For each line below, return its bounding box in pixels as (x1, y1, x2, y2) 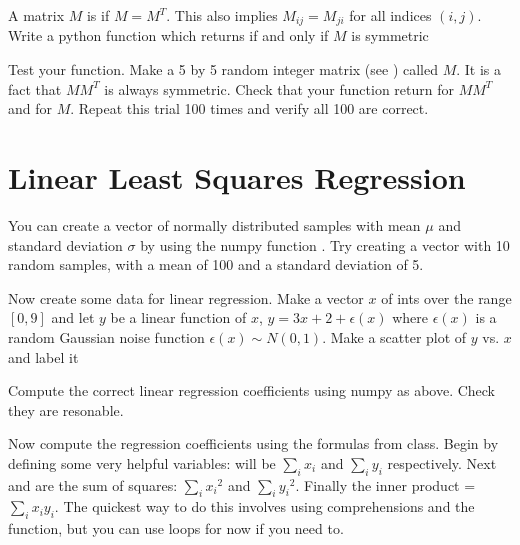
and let (51, 307, 95, 328)
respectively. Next (387, 452, 497, 473)
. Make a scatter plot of (322, 326, 467, 347)
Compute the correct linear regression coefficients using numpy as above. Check (8, 380, 496, 401)
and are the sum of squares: (8, 474, 178, 495)
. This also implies (166, 5, 278, 25)
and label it (8, 346, 79, 367)
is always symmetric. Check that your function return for (104, 78, 454, 99)
